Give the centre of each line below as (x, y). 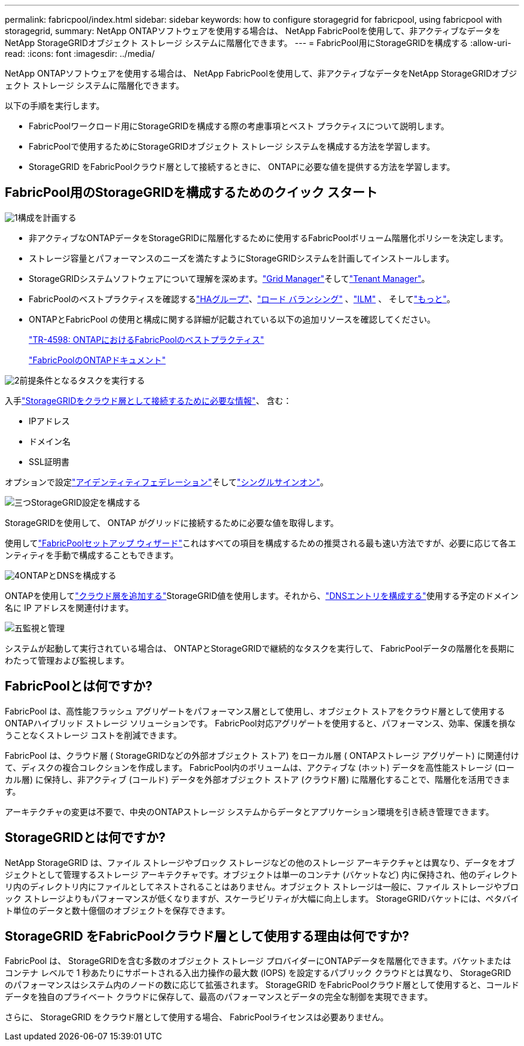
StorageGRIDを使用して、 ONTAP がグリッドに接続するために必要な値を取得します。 (172, 522)
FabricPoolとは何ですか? (79, 686)
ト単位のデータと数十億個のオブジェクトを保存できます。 (118, 910)
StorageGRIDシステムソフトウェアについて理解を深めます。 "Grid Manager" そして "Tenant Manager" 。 (229, 278)
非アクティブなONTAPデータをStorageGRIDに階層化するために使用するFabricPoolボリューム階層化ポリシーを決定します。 (269, 238)
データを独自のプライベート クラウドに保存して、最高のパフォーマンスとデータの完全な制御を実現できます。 (219, 997)
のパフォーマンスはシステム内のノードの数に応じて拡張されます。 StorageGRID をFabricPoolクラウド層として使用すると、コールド (262, 985)
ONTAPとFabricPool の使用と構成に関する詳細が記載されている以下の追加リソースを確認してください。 (232, 319)
